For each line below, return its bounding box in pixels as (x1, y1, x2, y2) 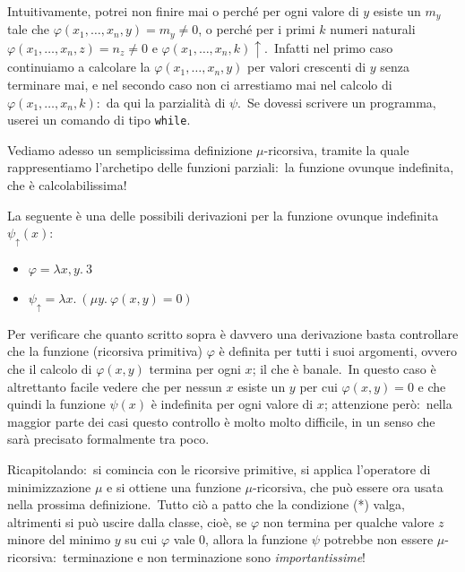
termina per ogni (149, 360, 241, 377)
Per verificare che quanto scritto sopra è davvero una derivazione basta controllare (7, 324, 459, 342)
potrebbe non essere (323, 530, 434, 549)
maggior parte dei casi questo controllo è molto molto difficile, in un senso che (7, 412, 435, 430)
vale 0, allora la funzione (173, 530, 308, 549)
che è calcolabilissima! (7, 176, 127, 195)
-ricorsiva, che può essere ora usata (253, 477, 443, 496)
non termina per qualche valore (263, 512, 435, 531)
